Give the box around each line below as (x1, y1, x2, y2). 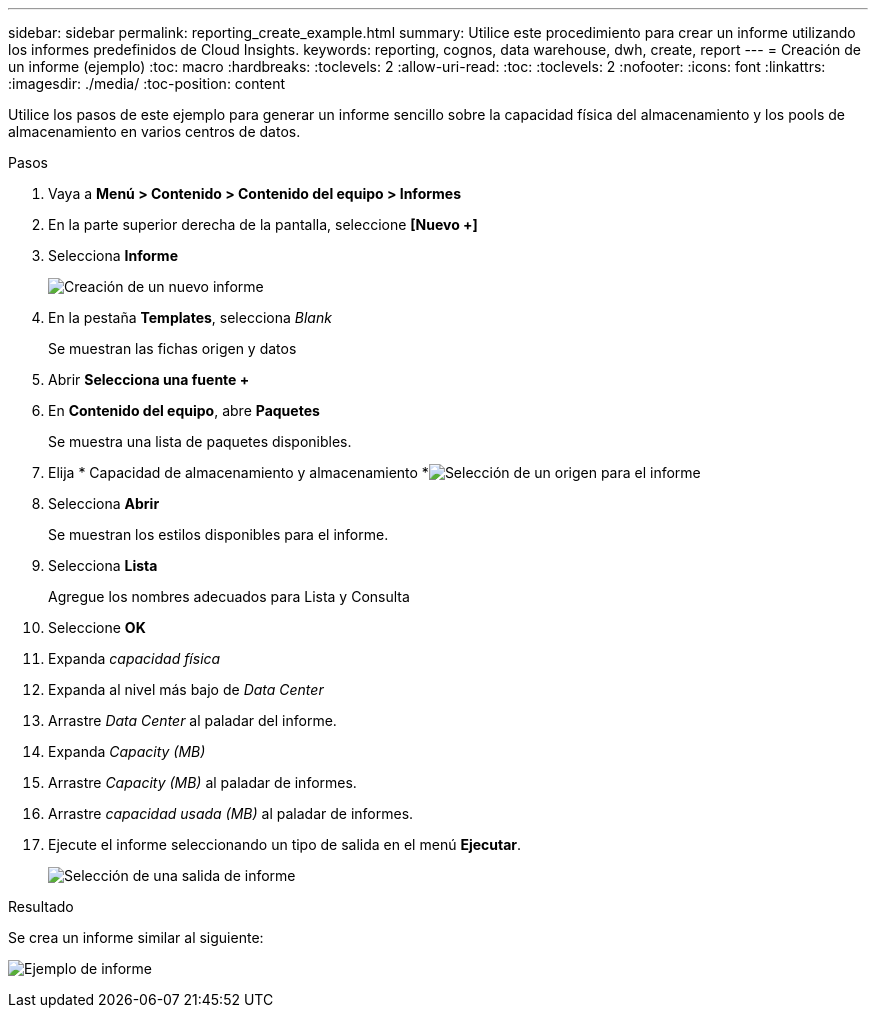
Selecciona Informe (48, 247, 178, 264)
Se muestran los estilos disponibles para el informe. (48, 526, 389, 543)
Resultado (8, 898, 74, 915)
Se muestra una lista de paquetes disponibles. (48, 433, 352, 450)
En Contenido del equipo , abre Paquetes (48, 402, 320, 419)
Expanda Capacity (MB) (48, 743, 206, 760)
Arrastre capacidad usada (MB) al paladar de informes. (48, 805, 414, 822)
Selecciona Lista (48, 557, 158, 574)
